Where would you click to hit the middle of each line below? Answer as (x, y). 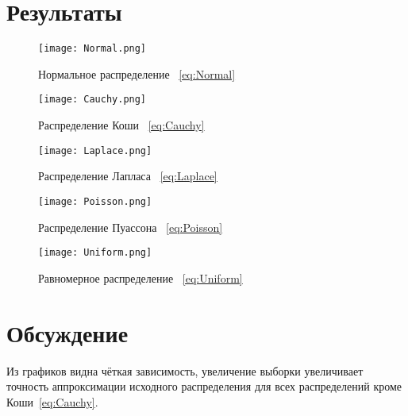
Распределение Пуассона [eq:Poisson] (131, 227)
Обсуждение (67, 332)
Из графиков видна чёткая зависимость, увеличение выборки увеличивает (185, 370)
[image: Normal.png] (92, 49)
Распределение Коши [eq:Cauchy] (121, 125)
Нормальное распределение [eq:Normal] (137, 73)
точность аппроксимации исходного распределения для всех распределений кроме (204, 386)
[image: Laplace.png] (95, 150)
